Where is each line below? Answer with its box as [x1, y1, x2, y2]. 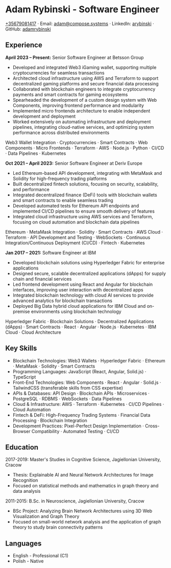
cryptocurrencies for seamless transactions [12, 70, 105, 76]
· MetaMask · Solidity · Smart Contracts [12, 363, 95, 369]
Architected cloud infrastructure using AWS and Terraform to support [12, 75, 159, 81]
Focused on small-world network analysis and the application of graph [12, 519, 161, 525]
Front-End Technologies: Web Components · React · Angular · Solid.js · [12, 379, 161, 385]
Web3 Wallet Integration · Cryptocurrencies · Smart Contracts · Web [5, 139, 148, 145]
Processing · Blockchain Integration [12, 417, 88, 423]
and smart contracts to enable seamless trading [12, 197, 113, 203]
